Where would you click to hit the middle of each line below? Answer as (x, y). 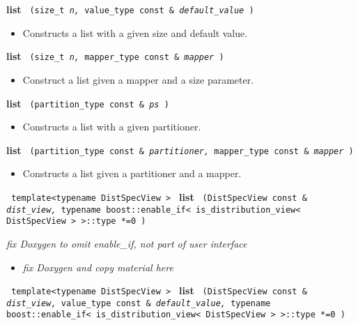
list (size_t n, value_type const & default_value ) (130, 9)
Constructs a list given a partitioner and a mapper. (132, 173)
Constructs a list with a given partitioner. (112, 127)
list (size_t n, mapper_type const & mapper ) (115, 56)
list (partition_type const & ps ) (88, 103)
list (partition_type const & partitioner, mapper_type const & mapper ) (180, 150)
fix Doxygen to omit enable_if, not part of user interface (127, 243)
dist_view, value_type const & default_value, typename (139, 303)
